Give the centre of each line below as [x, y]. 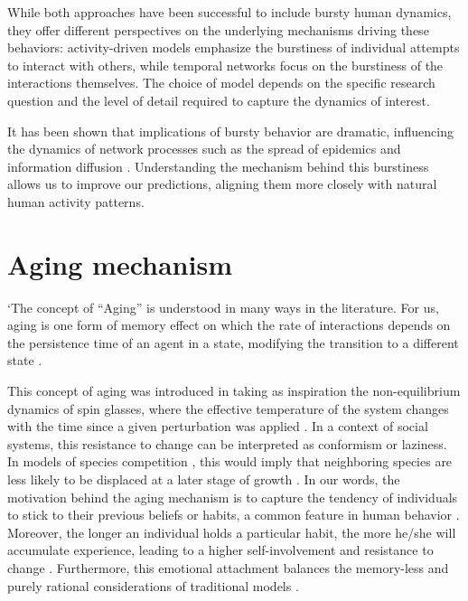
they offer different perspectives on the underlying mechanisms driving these [218, 29]
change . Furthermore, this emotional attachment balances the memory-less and [228, 567]
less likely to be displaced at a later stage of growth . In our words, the [204, 479]
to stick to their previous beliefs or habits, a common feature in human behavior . [234, 515]
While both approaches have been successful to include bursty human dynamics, [229, 12]
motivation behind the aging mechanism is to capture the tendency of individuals [233, 497]
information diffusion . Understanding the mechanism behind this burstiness [218, 166]
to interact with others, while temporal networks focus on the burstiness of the [225, 65]
